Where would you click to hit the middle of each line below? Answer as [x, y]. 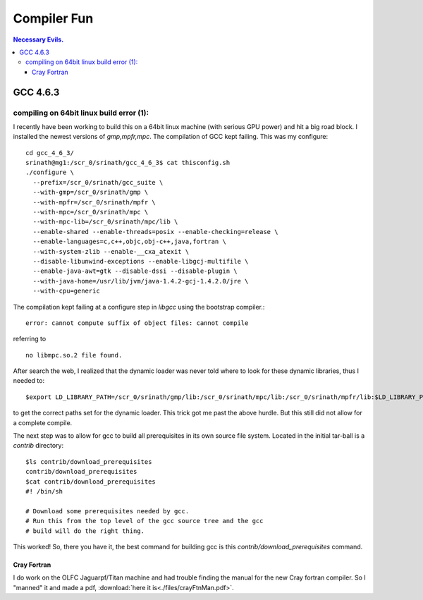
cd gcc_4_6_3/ [50, 153]
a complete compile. [43, 422]
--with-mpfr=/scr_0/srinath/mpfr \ [94, 202]
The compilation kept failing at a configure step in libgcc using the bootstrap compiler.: [139, 307]
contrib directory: [38, 446]
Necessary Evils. [38, 39]
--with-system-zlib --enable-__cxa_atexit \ [111, 251]
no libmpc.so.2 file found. [74, 355]
